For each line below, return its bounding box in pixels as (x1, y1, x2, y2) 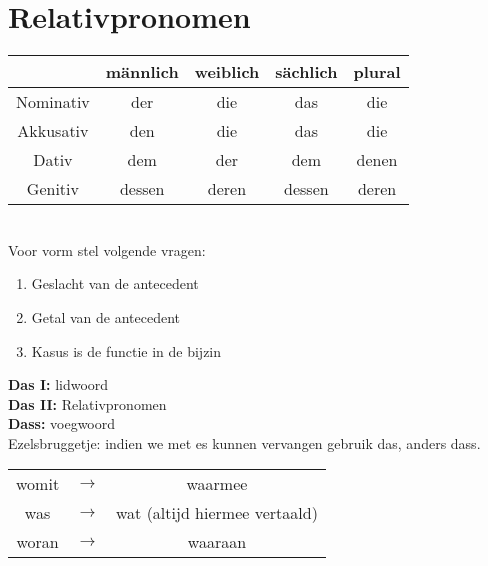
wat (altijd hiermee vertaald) (115, 501, 318, 525)
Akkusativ (17, 119, 89, 143)
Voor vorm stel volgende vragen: (8, 239, 206, 260)
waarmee (186, 472, 248, 496)
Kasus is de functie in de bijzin (31, 340, 222, 361)
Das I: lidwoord (8, 374, 109, 395)
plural (353, 60, 401, 84)
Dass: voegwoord (8, 413, 116, 434)
